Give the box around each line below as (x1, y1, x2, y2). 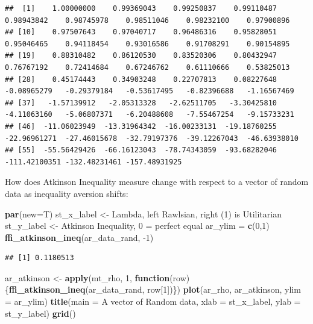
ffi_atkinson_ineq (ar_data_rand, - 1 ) (5, 231, 154, 243)
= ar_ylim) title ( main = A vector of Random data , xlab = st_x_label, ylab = (5, 295, 301, 308)
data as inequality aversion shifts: (5, 187, 128, 199)
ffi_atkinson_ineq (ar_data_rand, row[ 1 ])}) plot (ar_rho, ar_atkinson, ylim (9, 283, 301, 296)
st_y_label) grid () (5, 307, 76, 319)
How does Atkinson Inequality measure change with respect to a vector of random (5, 175, 309, 188)
